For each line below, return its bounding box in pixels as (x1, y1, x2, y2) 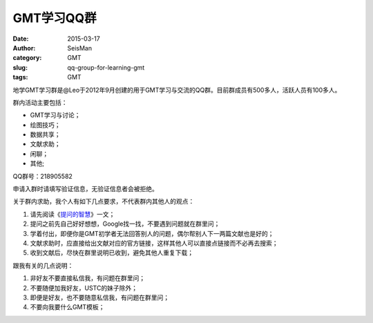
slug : (12, 63, 28, 72)
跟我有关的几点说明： (12, 261, 74, 269)
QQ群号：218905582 (12, 172, 73, 180)
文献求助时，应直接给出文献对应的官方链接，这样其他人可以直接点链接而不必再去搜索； (30, 239, 278, 247)
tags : (12, 73, 28, 81)
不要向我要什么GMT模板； (30, 303, 105, 311)
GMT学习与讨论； (30, 111, 81, 119)
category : (12, 54, 42, 62)
